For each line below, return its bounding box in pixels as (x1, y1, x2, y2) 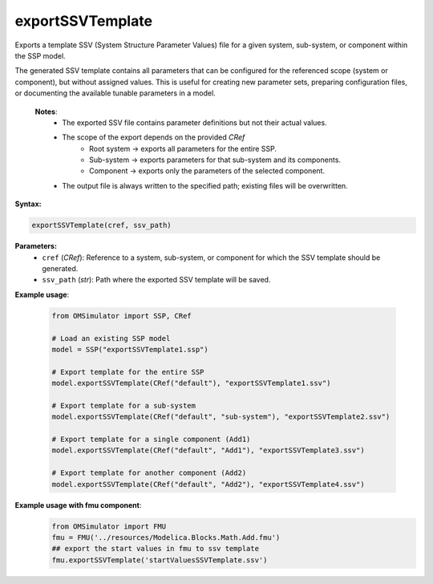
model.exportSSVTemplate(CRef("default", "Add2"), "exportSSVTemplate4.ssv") (51, 480, 365, 489)
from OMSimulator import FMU (51, 521, 167, 531)
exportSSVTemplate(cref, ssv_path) (31, 221, 172, 230)
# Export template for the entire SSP (51, 367, 204, 376)
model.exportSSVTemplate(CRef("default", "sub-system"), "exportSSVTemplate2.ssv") (51, 412, 391, 421)
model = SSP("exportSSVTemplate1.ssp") (51, 345, 208, 354)
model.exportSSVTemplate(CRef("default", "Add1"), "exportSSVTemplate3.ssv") (51, 446, 365, 455)
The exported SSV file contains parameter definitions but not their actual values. (62, 117, 328, 128)
